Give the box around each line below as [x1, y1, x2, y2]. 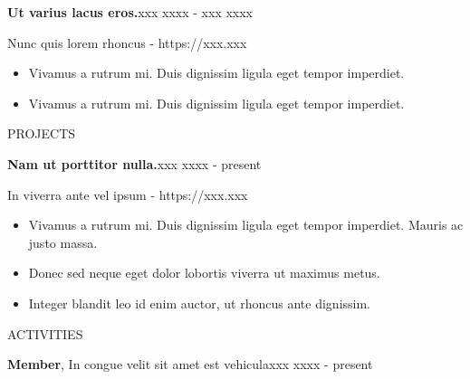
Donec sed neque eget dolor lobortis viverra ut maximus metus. [28, 263, 380, 282]
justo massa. [28, 232, 98, 251]
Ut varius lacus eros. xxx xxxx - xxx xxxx [7, 3, 254, 21]
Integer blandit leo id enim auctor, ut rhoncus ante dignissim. [28, 293, 370, 312]
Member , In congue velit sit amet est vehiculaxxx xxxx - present [7, 355, 373, 374]
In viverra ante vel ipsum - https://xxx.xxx [7, 185, 248, 204]
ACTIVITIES [7, 324, 83, 343]
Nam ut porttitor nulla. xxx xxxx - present [7, 154, 262, 173]
